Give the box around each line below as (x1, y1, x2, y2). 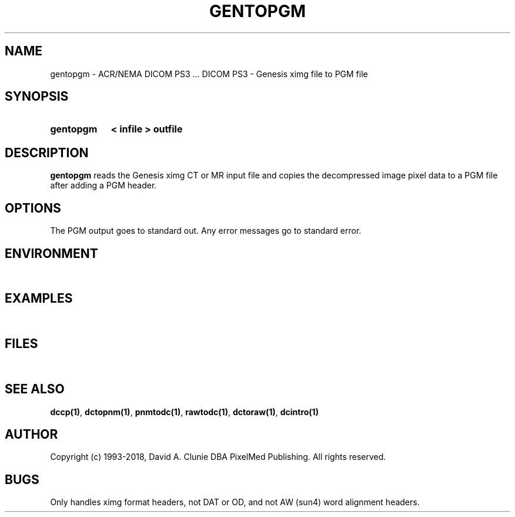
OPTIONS (5, 200, 61, 216)
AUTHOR (5, 426, 58, 442)
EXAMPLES (5, 291, 73, 306)
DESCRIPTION (5, 145, 89, 160)
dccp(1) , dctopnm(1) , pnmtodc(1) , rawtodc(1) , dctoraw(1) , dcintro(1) (50, 406, 319, 417)
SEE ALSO (5, 382, 65, 397)
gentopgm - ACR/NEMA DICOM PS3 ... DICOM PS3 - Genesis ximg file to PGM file (50, 68, 368, 79)
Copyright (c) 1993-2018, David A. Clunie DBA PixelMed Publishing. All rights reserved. (50, 452, 386, 462)
